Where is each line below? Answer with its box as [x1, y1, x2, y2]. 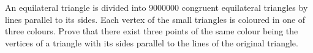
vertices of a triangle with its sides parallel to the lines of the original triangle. [5, 36, 298, 49]
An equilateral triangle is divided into [5, 1, 146, 13]
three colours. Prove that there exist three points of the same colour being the [5, 25, 298, 37]
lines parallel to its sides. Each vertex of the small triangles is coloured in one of [5, 13, 306, 25]
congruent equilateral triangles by [181, 1, 308, 13]
